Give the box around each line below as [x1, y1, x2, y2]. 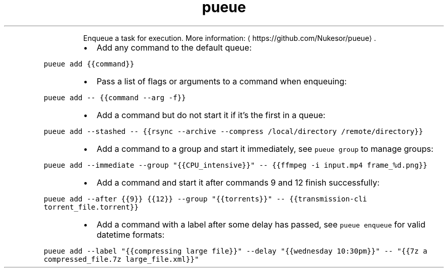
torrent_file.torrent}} [43, 202, 139, 211]
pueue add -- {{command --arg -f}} [43, 93, 186, 102]
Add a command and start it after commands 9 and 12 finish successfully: [96, 177, 380, 188]
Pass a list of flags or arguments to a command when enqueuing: [96, 76, 347, 86]
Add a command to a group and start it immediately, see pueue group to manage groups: [96, 143, 434, 154]
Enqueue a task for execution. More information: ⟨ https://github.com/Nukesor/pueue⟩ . [83, 33, 376, 42]
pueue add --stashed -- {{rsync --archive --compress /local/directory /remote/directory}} [43, 127, 423, 135]
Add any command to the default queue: [96, 42, 252, 53]
